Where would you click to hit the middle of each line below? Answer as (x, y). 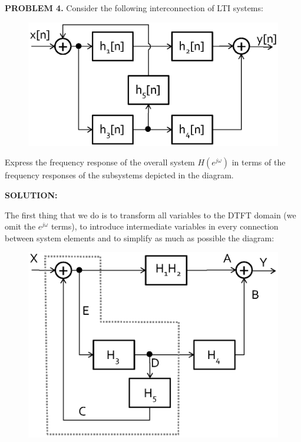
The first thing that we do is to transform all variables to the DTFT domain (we (150, 215)
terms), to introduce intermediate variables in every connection (165, 226)
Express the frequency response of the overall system (100, 162)
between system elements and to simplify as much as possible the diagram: (140, 237)
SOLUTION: (31, 195)
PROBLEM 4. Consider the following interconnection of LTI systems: (134, 8)
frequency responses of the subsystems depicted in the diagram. (119, 175)
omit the (20, 226)
